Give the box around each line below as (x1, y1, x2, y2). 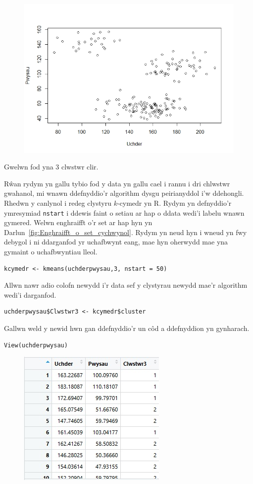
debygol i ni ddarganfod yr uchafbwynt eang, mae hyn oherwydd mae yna (4, 237, 228, 247)
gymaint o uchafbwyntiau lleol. (4, 246, 98, 256)
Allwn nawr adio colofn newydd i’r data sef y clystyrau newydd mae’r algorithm (4, 280, 248, 290)
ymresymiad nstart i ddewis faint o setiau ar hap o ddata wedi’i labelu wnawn (4, 207, 245, 218)
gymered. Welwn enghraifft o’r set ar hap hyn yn (4, 217, 152, 228)
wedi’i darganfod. (4, 289, 56, 300)
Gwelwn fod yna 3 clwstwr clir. (4, 161, 99, 172)
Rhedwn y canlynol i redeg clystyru (4, 197, 111, 208)
